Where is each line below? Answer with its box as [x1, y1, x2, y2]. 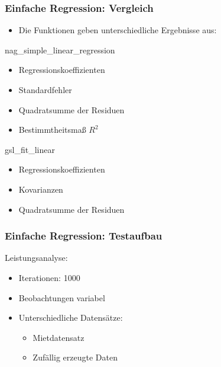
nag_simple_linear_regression [5, 43, 115, 56]
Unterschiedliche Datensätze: [18, 311, 123, 324]
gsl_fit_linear [5, 143, 55, 155]
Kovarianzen [18, 183, 63, 195]
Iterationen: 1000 [18, 271, 80, 283]
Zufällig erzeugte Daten [32, 351, 118, 363]
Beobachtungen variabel [18, 291, 105, 304]
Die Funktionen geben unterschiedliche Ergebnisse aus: [18, 24, 217, 36]
